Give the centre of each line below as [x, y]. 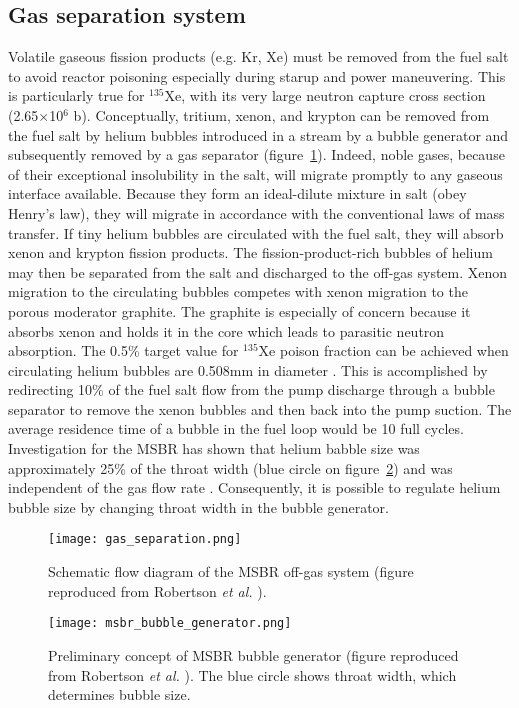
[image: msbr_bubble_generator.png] [170, 623]
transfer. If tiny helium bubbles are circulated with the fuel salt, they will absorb [256, 232]
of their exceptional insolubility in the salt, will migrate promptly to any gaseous [255, 173]
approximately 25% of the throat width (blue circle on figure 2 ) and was [230, 467]
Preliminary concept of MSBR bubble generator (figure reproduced [253, 654]
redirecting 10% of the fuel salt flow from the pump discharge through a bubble [251, 389]
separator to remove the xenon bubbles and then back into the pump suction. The [260, 408]
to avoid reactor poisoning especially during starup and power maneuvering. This [257, 75]
